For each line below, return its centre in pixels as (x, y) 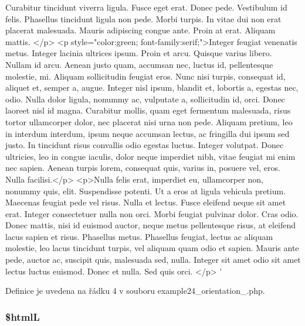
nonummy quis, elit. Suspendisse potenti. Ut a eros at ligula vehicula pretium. (146, 191)
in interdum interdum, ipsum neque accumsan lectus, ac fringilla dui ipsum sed (148, 133)
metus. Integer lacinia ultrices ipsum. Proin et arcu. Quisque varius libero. (139, 53)
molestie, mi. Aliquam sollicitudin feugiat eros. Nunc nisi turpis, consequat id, (145, 76)
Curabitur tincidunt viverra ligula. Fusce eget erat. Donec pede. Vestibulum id (146, 7)
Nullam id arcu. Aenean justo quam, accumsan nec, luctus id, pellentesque (139, 64)
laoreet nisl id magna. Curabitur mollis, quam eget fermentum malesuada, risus (148, 110)
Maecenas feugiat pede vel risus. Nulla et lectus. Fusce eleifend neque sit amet (146, 202)
